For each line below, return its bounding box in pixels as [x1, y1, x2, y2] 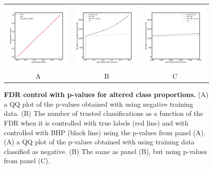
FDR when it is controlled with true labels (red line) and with [4, 117, 189, 127]
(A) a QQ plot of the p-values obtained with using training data [4, 137, 195, 147]
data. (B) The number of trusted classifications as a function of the [4, 108, 203, 118]
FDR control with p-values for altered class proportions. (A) [4, 89, 209, 99]
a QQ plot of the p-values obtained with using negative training [4, 99, 193, 109]
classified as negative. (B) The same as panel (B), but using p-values [4, 146, 207, 156]
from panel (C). [4, 155, 50, 166]
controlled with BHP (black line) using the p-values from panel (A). [4, 127, 205, 137]
